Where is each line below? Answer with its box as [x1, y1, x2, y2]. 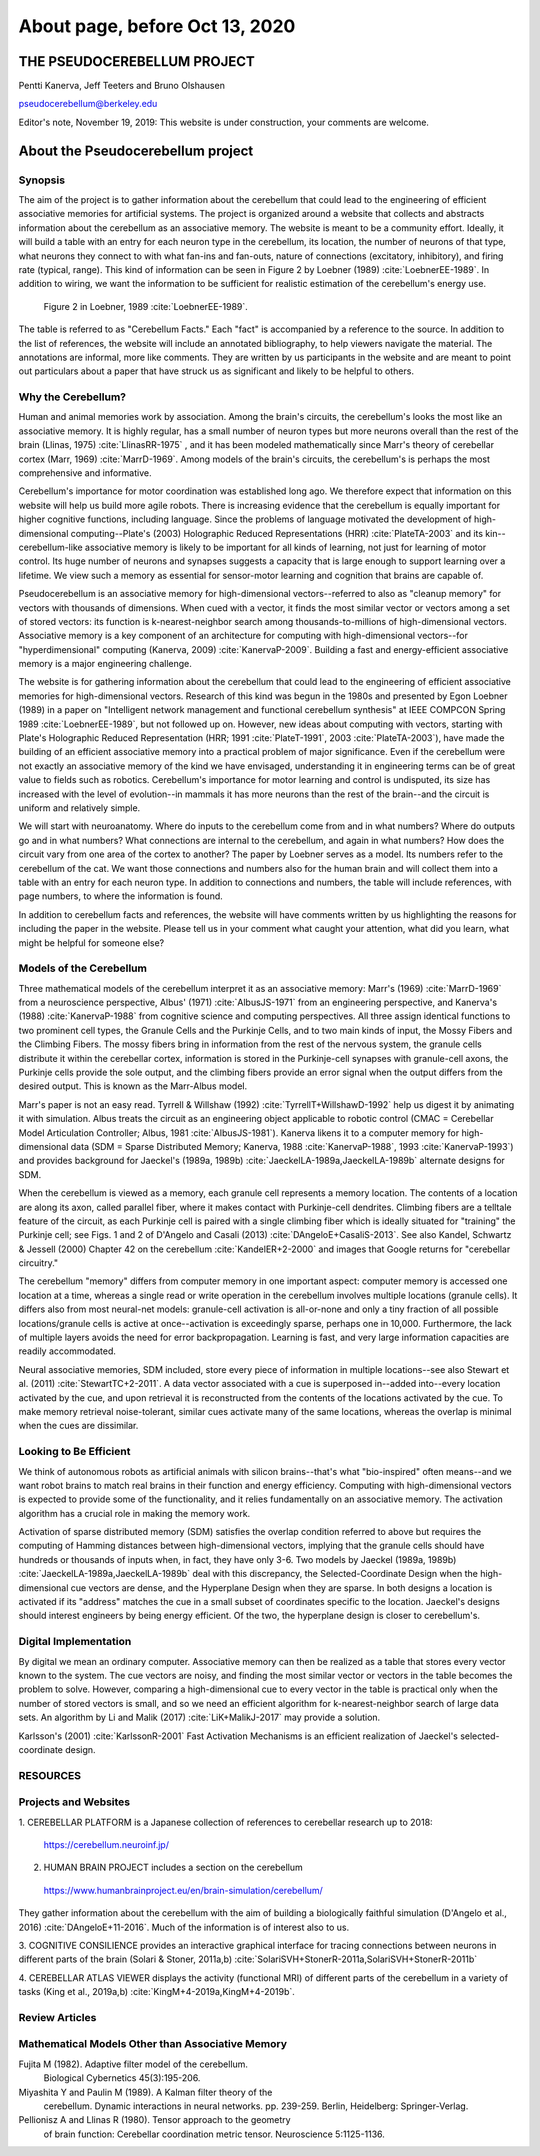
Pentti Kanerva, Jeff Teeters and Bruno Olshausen [18, 80, 225, 92]
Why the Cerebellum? [18, 390, 127, 404]
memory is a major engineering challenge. [18, 658, 192, 670]
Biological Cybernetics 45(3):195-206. [43, 2072, 201, 2084]
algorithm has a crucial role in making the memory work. [18, 1507, 251, 1519]
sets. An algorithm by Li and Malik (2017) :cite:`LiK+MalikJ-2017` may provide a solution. [18, 1711, 381, 1724]
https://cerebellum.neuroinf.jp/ [43, 1838, 170, 1850]
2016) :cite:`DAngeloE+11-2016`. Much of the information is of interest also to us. [18, 1921, 350, 1933]
